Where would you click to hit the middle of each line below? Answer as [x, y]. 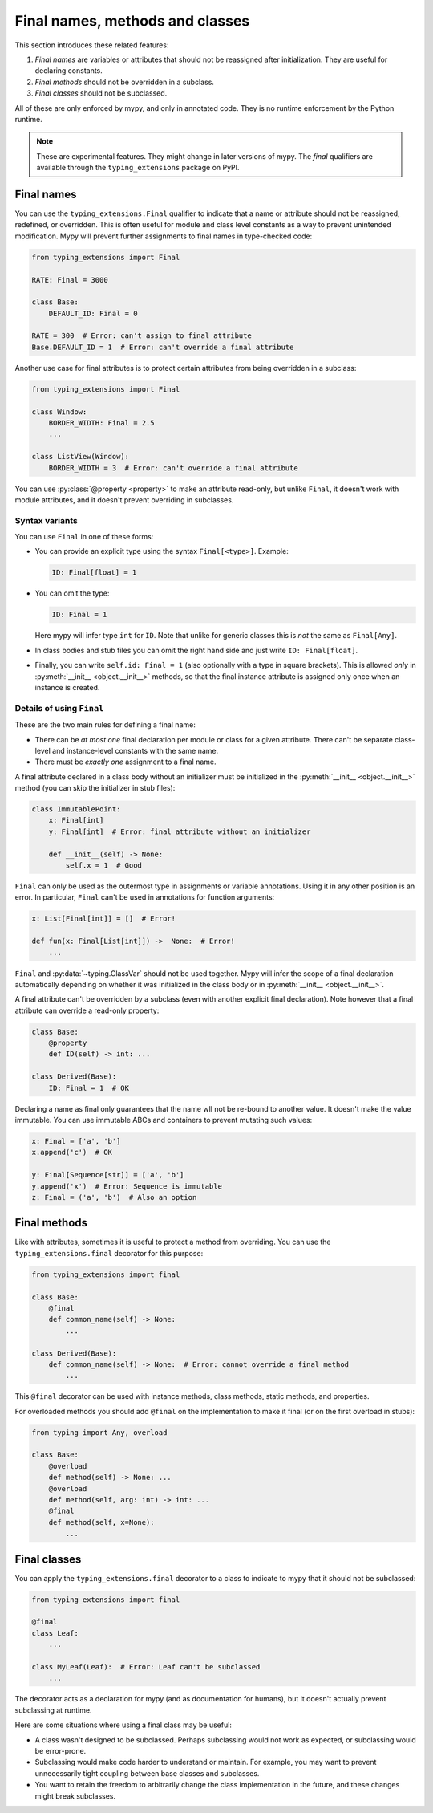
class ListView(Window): [81, 457]
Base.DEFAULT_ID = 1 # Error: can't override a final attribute [163, 347]
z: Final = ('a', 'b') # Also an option [114, 1197]
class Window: [59, 412]
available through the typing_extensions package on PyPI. [138, 168]
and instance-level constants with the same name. [136, 750]
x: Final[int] [76, 820]
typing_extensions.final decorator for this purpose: [109, 1253]
